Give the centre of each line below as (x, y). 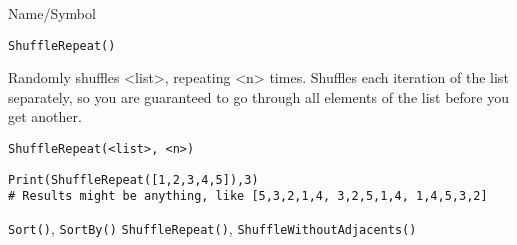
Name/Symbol (52, 13)
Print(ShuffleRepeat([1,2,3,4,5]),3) (133, 179)
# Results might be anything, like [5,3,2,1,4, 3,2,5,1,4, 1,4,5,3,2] (248, 196)
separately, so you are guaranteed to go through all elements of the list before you (258, 96)
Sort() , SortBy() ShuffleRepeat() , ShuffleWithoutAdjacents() (212, 228)
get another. (45, 116)
